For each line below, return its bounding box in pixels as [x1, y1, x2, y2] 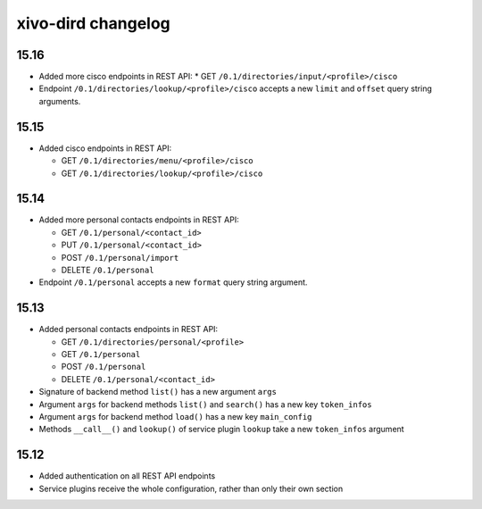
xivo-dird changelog [16, 13, 171, 33]
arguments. [38, 96, 81, 106]
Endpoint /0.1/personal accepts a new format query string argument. [38, 277, 308, 288]
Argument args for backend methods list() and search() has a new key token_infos [38, 398, 372, 410]
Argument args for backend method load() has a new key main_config [38, 412, 312, 422]
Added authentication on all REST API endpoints [38, 471, 216, 481]
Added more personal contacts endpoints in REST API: [38, 214, 240, 225]
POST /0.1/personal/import [61, 252, 179, 263]
